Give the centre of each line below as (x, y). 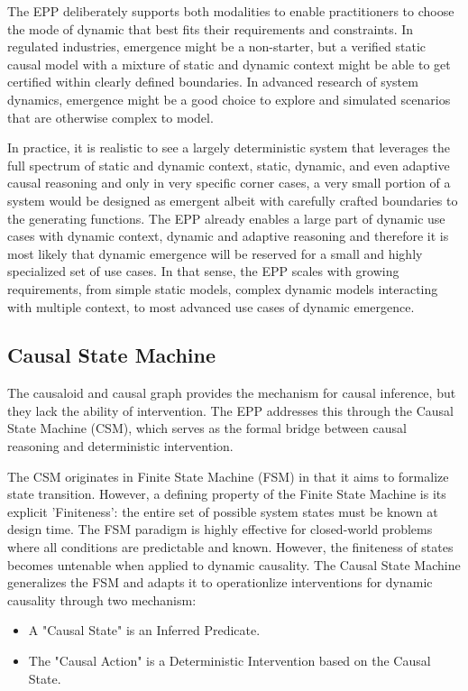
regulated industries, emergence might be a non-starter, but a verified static (217, 46)
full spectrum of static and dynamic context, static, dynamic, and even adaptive (229, 165)
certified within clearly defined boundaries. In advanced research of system (213, 82)
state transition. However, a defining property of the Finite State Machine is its (227, 494)
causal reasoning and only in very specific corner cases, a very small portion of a (229, 183)
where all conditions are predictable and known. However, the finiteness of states (230, 547)
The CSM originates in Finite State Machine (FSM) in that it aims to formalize (228, 476)
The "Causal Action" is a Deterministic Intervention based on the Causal (229, 661)
